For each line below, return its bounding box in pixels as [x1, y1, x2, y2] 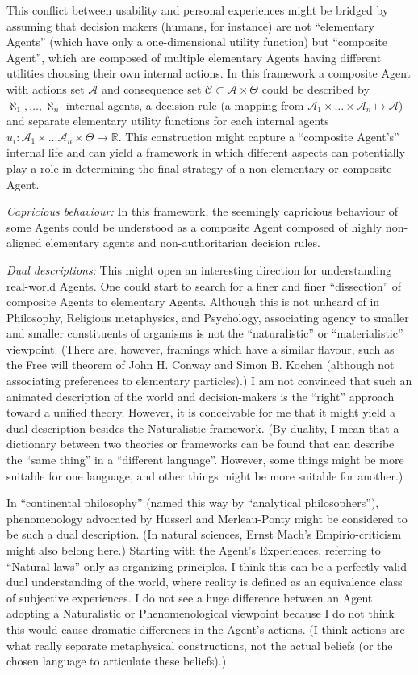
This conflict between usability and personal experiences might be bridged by [6, 2, 389, 18]
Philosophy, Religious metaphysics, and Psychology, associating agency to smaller [6, 308, 409, 325]
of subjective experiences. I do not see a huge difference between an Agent [6, 589, 373, 606]
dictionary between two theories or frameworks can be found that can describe [6, 435, 395, 452]
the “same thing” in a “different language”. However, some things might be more [6, 451, 404, 468]
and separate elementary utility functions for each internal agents [6, 112, 329, 129]
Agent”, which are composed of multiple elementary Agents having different [6, 48, 382, 65]
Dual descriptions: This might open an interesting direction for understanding [6, 261, 391, 278]
